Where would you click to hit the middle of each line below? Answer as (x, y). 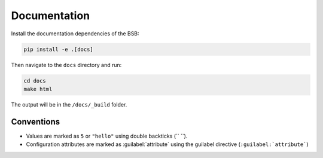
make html (38, 89)
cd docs (35, 80)
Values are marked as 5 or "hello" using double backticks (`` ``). (107, 136)
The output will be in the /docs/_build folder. (69, 104)
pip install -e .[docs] (59, 49)
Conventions (36, 122)
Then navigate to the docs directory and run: (66, 65)
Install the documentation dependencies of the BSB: (75, 34)
